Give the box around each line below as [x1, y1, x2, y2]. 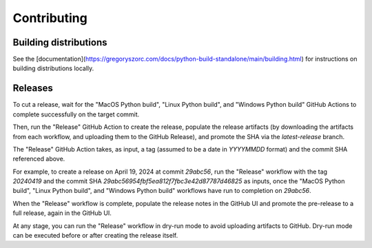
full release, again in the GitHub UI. [12, 209, 112, 217]
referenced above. [12, 155, 65, 163]
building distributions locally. [12, 64, 94, 72]
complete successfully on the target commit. [12, 110, 140, 118]
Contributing [12, 10, 87, 25]
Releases [12, 83, 53, 94]
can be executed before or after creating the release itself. [12, 231, 178, 240]
